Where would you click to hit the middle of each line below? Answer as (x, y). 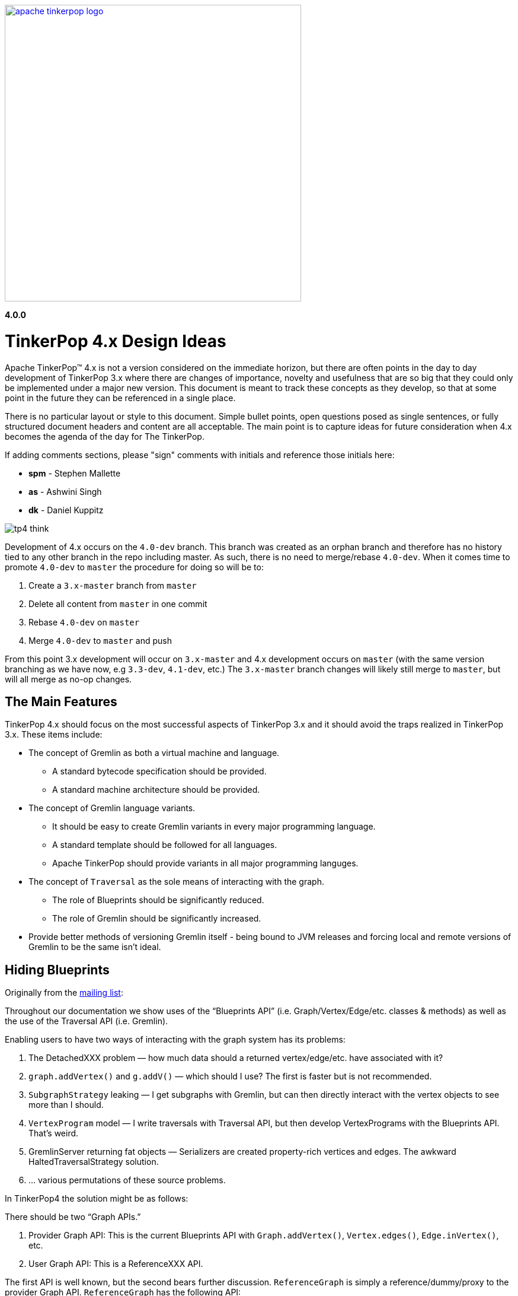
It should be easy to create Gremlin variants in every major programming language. (214, 827)
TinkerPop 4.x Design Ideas (116, 341)
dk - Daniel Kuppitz (66, 510)
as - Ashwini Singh (65, 491)
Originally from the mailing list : (64, 993)
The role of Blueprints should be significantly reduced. (158, 900)
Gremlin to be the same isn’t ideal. (95, 947)
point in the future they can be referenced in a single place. (120, 398)
